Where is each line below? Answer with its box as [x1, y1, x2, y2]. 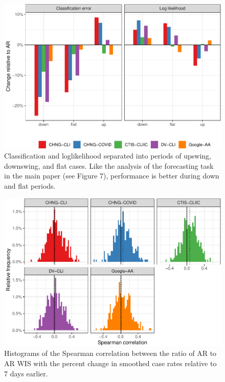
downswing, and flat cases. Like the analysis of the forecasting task [4, 160, 214, 171]
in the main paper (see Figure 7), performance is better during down [4, 170, 219, 181]
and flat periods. [4, 181, 56, 191]
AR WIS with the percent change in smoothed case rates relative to [4, 358, 217, 369]
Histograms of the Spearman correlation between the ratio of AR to [4, 348, 217, 358]
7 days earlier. [4, 368, 48, 378]
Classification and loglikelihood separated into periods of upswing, [4, 150, 211, 161]
